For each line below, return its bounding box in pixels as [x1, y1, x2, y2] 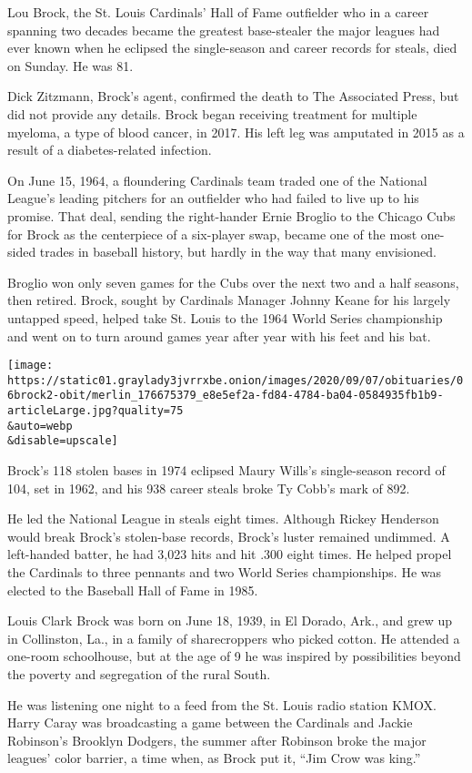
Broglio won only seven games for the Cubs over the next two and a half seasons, [7, 272, 459, 291]
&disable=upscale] [7, 434, 118, 448]
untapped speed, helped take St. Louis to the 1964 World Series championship [7, 308, 443, 327]
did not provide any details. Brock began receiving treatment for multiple [7, 104, 417, 123]
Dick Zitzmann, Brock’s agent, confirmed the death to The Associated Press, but [7, 86, 459, 106]
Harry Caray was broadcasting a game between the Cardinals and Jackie [7, 713, 413, 732]
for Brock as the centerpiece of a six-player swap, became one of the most [7, 224, 417, 243]
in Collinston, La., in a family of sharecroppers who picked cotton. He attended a [7, 628, 460, 647]
